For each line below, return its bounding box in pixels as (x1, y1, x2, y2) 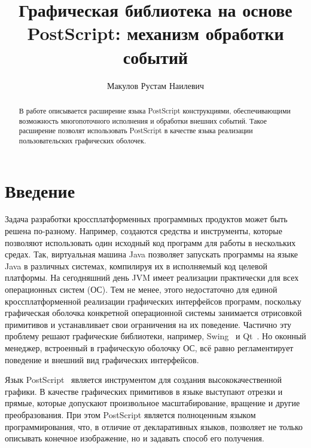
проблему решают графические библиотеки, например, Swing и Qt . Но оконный (5, 330, 306, 342)
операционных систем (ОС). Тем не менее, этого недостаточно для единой (5, 283, 278, 296)
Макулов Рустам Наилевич (106, 79, 205, 91)
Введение (5, 178, 75, 202)
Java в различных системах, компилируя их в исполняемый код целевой (5, 259, 268, 272)
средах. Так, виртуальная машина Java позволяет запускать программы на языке (5, 248, 298, 260)
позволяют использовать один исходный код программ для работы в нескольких (5, 236, 296, 248)
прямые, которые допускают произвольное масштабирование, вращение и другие (5, 397, 300, 409)
